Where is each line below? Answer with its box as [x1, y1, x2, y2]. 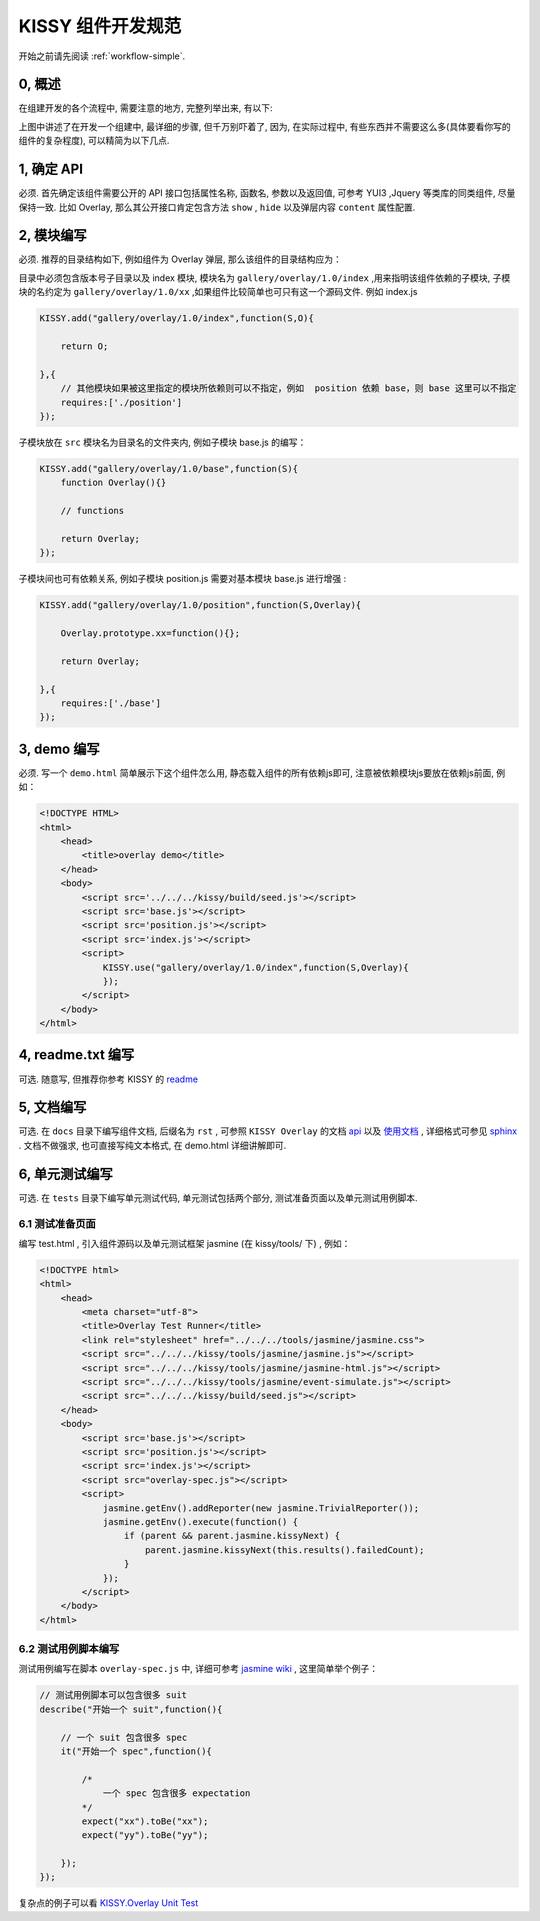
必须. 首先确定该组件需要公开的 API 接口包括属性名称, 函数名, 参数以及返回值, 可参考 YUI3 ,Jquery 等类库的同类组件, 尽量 [18, 187, 516, 199]
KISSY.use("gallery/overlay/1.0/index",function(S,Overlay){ [102, 961, 409, 973]
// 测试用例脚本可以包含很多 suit [39, 1690, 188, 1701]
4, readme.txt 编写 [18, 1046, 135, 1064]
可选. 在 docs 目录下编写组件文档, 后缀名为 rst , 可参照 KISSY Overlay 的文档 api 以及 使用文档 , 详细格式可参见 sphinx [18, 1125, 518, 1137]
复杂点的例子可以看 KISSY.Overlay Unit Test [18, 1897, 199, 1909]
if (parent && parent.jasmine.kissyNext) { [123, 1530, 341, 1542]
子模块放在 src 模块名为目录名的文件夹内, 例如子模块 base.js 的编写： [18, 436, 307, 448]
